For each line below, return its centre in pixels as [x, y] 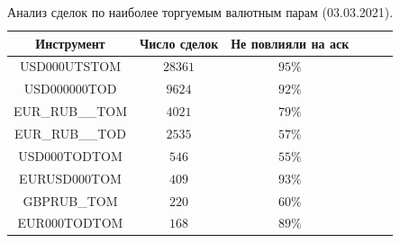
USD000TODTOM [70, 155]
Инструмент [70, 43]
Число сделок [179, 43]
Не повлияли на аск [290, 43]
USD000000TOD [70, 89]
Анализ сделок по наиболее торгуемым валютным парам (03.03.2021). [200, 12]
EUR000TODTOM [70, 223]
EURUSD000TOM [70, 178]
